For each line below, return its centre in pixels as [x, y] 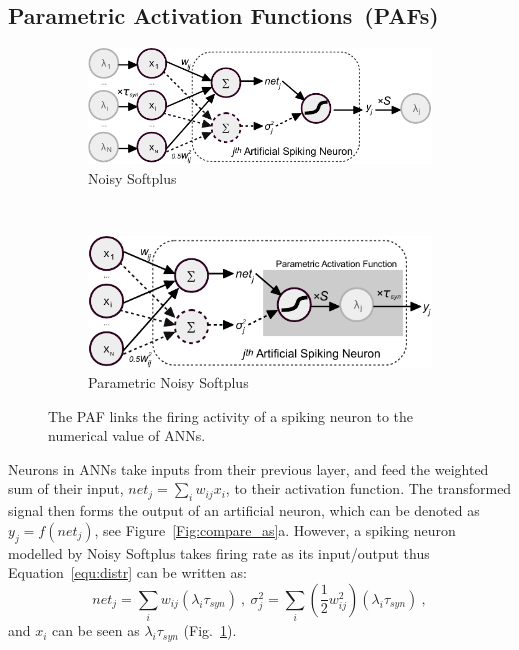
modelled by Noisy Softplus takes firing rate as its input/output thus [219, 552]
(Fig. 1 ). [210, 630]
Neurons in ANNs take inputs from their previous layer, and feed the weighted [248, 468]
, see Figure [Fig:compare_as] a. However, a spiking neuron [275, 529]
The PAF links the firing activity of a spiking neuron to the [231, 415]
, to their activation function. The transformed [368, 488]
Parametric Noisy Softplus [168, 381]
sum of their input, [66, 488]
